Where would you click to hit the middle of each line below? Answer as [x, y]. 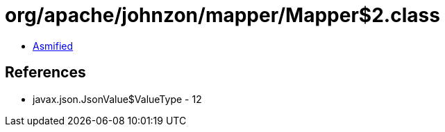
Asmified [53, 46]
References [45, 73]
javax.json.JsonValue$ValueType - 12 [117, 99]
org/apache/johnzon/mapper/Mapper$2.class [222, 15]
